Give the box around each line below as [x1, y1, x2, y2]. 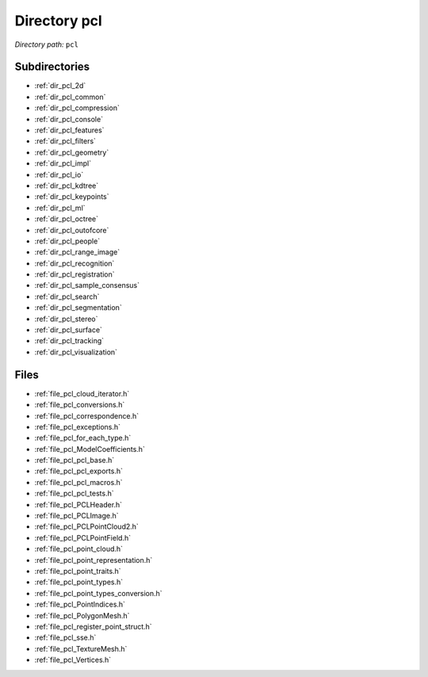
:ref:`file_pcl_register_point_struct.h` [34, 622, 152, 631]
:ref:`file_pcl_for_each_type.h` [34, 433, 132, 443]
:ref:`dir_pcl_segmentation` [34, 303, 122, 312]
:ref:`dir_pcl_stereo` [34, 314, 98, 323]
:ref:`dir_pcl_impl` [34, 159, 92, 168]
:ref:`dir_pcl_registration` [34, 270, 115, 279]
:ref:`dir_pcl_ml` [34, 203, 86, 212]
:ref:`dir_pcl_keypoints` [34, 192, 109, 201]
